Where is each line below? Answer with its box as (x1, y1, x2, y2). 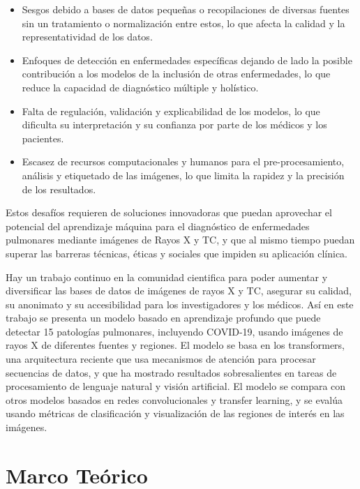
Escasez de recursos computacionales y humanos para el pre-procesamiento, (22, 154, 345, 169)
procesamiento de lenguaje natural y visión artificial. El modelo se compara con (6, 379, 346, 393)
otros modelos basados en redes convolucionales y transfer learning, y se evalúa (6, 392, 343, 407)
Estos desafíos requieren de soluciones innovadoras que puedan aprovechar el (6, 205, 332, 220)
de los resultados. (22, 181, 96, 196)
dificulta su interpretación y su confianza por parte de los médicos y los (22, 117, 327, 132)
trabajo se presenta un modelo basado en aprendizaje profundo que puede (6, 310, 321, 325)
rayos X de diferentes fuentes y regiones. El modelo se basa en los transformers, (6, 338, 345, 352)
